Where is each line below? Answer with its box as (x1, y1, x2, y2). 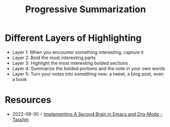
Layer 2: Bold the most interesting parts (12, 55, 96, 61)
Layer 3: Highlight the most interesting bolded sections (12, 60, 129, 66)
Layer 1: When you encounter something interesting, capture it (12, 49, 144, 55)
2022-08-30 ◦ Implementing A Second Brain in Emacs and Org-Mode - (12, 111, 163, 117)
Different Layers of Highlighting (5, 32, 142, 44)
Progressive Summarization (25, 4, 146, 15)
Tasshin (12, 116, 29, 122)
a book (12, 76, 27, 82)
